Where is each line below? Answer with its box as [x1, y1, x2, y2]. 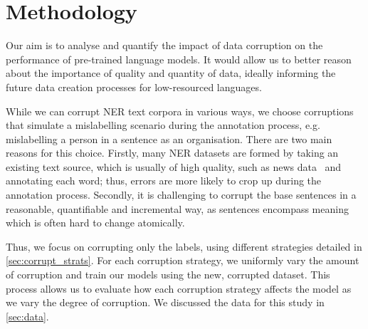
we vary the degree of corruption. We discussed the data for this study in [6, 295, 325, 310]
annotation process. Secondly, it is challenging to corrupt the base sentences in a [6, 187, 357, 202]
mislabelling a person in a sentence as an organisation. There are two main [6, 131, 332, 146]
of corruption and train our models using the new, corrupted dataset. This [6, 267, 330, 282]
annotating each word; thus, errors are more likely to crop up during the [6, 173, 322, 188]
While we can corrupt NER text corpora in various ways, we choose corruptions [6, 103, 354, 118]
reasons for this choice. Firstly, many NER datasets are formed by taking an [6, 145, 339, 160]
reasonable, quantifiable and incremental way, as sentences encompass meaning [6, 201, 349, 216]
